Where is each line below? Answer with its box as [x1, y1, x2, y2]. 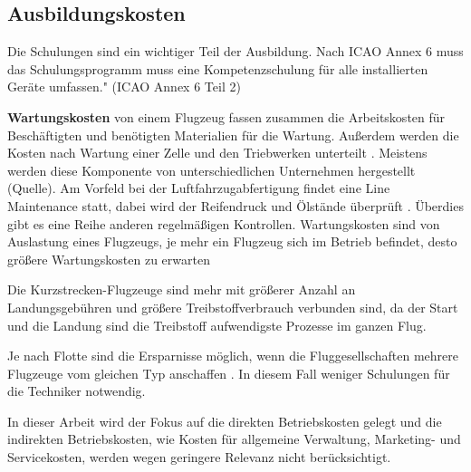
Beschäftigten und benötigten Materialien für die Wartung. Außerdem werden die [7, 125, 459, 144]
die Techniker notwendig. [7, 381, 146, 400]
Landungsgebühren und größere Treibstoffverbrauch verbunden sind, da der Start [7, 297, 458, 316]
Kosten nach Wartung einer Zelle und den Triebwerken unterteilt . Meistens [7, 143, 428, 162]
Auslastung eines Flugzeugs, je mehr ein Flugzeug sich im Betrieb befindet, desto [7, 232, 457, 251]
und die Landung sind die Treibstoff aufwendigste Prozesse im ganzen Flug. [7, 315, 427, 334]
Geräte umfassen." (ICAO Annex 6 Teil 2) [7, 77, 241, 96]
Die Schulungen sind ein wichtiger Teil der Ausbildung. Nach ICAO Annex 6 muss [7, 42, 464, 61]
